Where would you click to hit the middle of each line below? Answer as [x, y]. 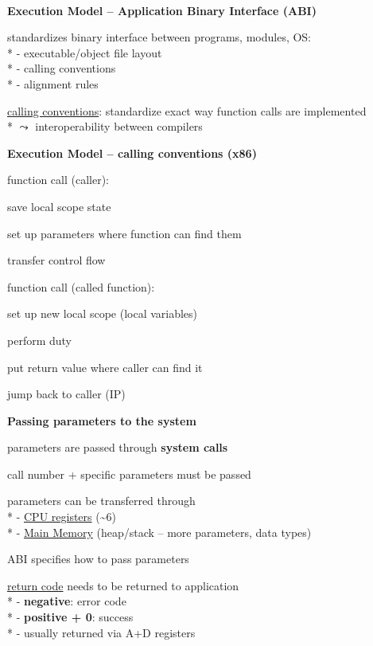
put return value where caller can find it [105, 367]
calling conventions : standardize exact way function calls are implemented [187, 110]
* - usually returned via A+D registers [101, 632]
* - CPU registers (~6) [62, 517]
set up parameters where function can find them [124, 233]
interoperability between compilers [119, 126]
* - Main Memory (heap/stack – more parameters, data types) [159, 532]
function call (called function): [81, 286]
